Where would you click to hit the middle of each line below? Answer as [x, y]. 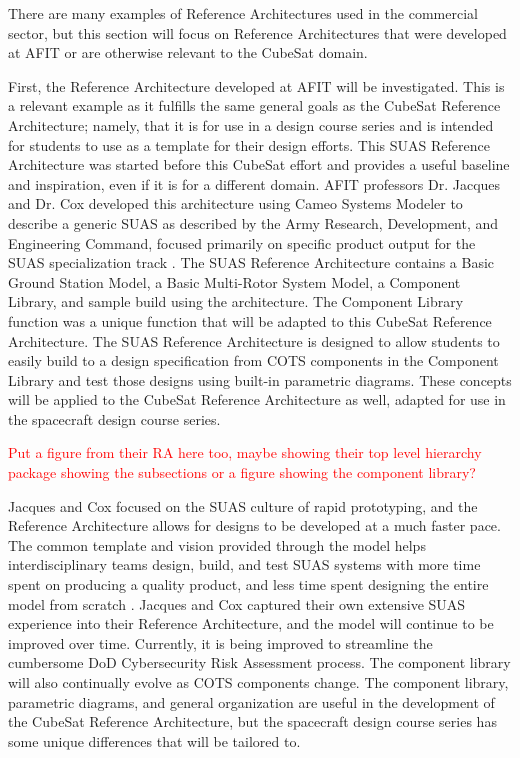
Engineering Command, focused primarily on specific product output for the [242, 242]
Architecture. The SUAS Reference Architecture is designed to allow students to [254, 340]
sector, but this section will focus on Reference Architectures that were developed [257, 32]
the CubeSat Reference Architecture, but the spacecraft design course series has [252, 721]
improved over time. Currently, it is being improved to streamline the [220, 642]
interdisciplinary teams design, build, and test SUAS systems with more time [244, 564]
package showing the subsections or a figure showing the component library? [242, 472]
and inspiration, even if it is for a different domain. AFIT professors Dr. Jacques [254, 183]
